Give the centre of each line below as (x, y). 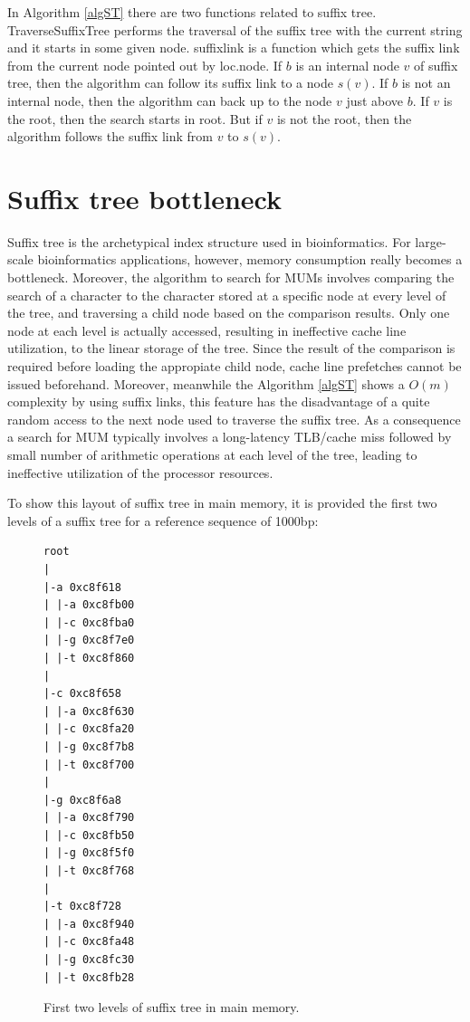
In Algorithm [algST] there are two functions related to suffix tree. (192, 12)
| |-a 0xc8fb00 (89, 605)
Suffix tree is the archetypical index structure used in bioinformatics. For (209, 241)
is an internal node (347, 65)
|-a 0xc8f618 (82, 587)
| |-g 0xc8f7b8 (89, 746)
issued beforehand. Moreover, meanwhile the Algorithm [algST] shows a (206, 383)
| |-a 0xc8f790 (89, 818)
